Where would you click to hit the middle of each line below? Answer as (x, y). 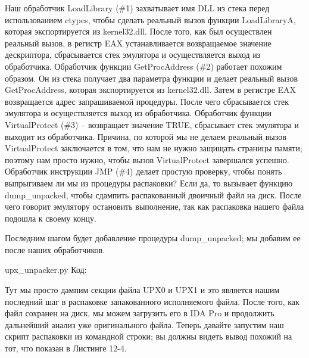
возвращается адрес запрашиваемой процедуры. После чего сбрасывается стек (147, 101)
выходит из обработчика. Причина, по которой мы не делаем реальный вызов (146, 136)
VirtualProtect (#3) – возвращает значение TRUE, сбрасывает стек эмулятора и (152, 124)
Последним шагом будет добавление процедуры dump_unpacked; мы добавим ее (153, 238)
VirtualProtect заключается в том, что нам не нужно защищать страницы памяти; (154, 148)
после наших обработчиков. (55, 249)
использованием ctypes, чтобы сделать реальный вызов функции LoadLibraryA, (150, 19)
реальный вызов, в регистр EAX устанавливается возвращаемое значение (138, 43)
